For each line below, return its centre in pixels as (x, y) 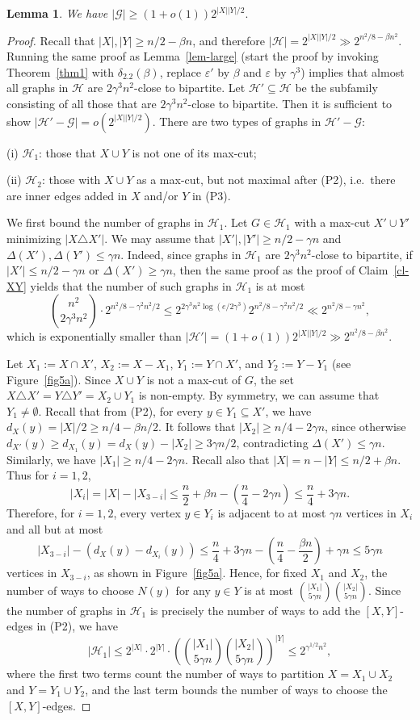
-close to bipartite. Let (190, 88)
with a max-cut (332, 222)
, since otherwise (365, 427)
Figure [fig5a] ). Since (59, 379)
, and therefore (229, 40)
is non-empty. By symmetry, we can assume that (259, 395)
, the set (274, 379)
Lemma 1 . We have (57, 13)
